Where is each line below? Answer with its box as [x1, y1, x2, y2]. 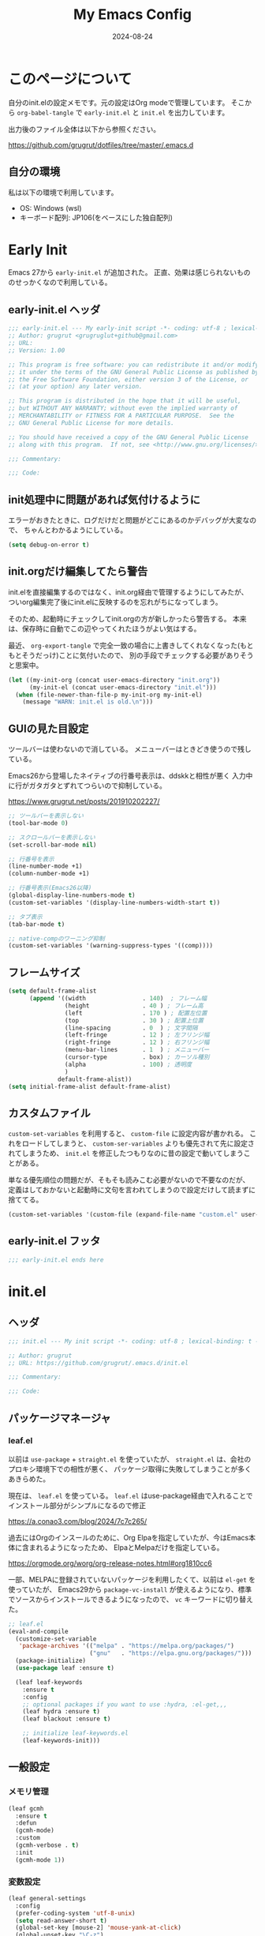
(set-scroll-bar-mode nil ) [8, 841, 97, 849]
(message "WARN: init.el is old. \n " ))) [22, 698, 154, 706]
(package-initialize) [15, 1656, 87, 1665]
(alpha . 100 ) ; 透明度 [64, 1060, 192, 1068]
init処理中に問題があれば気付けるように [8, 493, 201, 506]
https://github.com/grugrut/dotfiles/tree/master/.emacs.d [8, 140, 194, 149]
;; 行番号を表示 [8, 855, 54, 863]
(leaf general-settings [8, 1894, 87, 1902]
